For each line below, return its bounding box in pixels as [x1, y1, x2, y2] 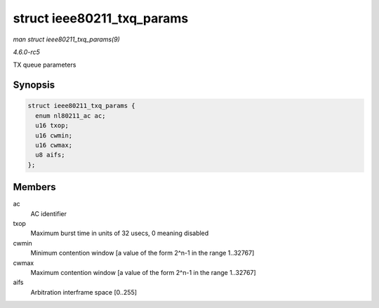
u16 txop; [35, 121, 69, 130]
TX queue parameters [13, 60, 77, 69]
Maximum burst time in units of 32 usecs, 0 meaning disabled [30, 229, 209, 238]
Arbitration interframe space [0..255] [30, 288, 137, 296]
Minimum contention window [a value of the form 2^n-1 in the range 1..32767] [30, 249, 255, 257]
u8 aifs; [35, 151, 65, 159]
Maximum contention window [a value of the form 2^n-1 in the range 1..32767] [30, 268, 256, 276]
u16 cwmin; [35, 131, 73, 140]
